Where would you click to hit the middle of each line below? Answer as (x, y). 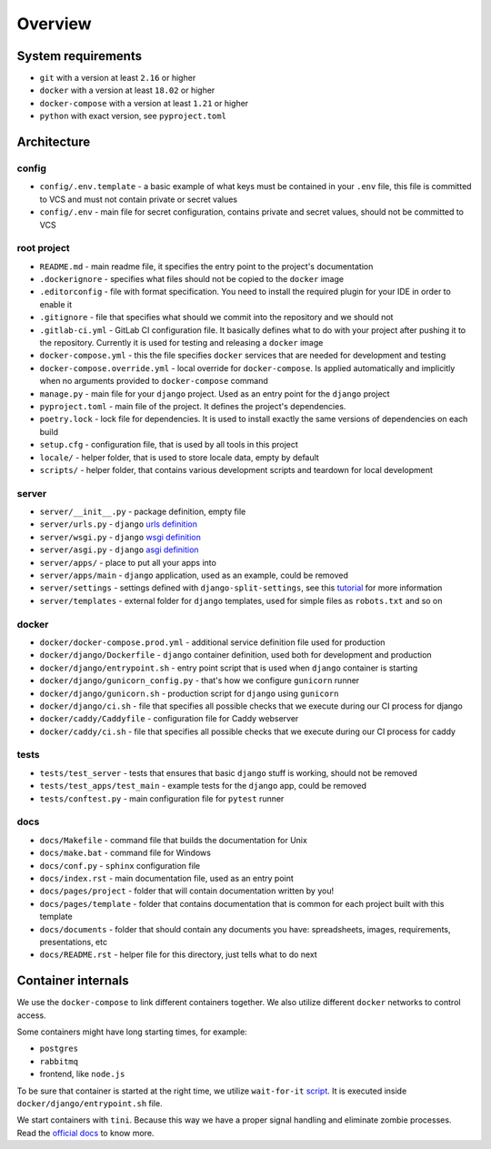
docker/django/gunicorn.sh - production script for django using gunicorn (189, 693)
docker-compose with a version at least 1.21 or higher (144, 103)
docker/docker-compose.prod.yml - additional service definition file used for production (212, 642)
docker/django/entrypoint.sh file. (90, 1103)
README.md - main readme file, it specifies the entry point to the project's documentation (206, 266)
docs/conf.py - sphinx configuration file (120, 865)
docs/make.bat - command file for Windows (125, 853)
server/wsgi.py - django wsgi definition (120, 537)
